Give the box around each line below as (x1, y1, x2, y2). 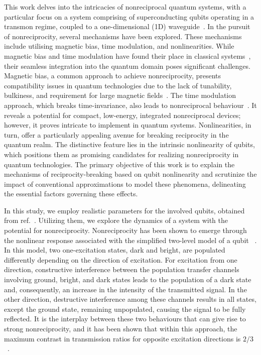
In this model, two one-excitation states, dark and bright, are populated (4, 245, 225, 255)
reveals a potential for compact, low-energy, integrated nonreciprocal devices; (4, 109, 241, 120)
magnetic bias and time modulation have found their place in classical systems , (4, 50, 251, 61)
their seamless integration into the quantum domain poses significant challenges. (4, 60, 250, 71)
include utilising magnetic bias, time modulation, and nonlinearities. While (4, 41, 234, 51)
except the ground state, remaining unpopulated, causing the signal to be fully (4, 303, 246, 314)
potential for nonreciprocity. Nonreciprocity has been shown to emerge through (4, 225, 247, 235)
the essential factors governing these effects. (4, 188, 138, 199)
